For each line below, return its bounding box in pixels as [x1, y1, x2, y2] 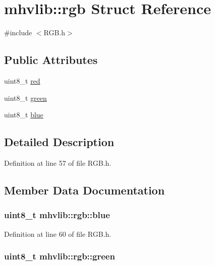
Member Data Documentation [4, 182, 165, 197]
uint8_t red [4, 75, 40, 86]
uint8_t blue [4, 109, 43, 120]
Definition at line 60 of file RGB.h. [4, 228, 112, 239]
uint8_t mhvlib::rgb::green [4, 250, 115, 262]
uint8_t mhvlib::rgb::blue [4, 209, 110, 221]
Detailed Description [4, 134, 115, 150]
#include [4, 27, 32, 38]
